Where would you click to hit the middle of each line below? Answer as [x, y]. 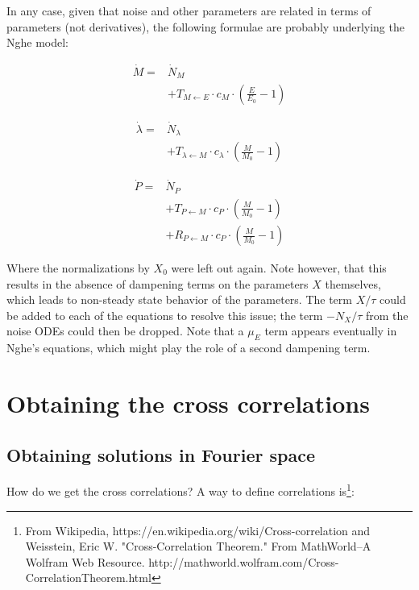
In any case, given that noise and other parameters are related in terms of [189, 10]
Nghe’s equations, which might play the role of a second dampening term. [189, 348]
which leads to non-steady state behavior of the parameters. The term [179, 299]
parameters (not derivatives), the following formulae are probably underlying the [205, 26]
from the [387, 315]
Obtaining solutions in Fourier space [161, 454]
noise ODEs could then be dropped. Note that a [125, 331]
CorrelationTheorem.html [88, 578]
